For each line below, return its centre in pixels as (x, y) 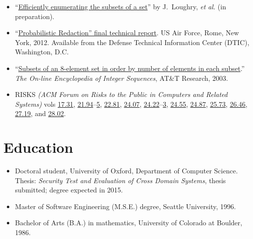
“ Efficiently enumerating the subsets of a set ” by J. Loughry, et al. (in (120, 6)
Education (38, 147)
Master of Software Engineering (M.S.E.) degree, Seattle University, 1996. (125, 206)
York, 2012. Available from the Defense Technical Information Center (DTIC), (132, 42)
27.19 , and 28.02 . (40, 113)
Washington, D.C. (42, 52)
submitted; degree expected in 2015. (69, 190)
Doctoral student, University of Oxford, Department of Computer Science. (126, 171)
